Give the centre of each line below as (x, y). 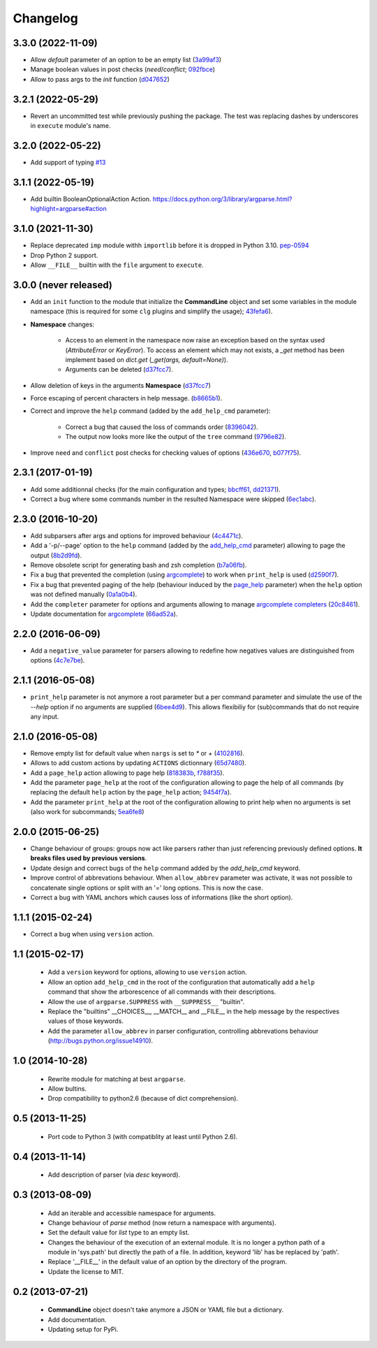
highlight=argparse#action (69, 209)
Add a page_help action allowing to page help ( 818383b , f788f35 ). (127, 773)
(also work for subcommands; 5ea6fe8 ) (87, 812)
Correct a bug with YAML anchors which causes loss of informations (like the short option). (162, 897)
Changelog (45, 18)
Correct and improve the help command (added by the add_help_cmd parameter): (150, 411)
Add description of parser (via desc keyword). (114, 1175)
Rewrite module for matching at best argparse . (117, 1079)
